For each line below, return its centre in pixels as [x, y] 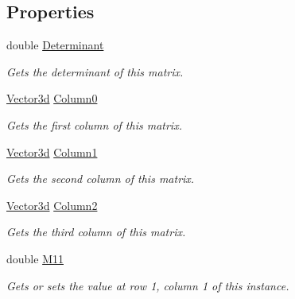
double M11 [35, 258]
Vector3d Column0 [52, 98]
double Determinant [55, 45]
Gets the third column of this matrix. [96, 232]
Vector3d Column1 [52, 151]
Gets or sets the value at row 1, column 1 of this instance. [148, 285]
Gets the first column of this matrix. [94, 124]
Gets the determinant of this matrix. [95, 71]
